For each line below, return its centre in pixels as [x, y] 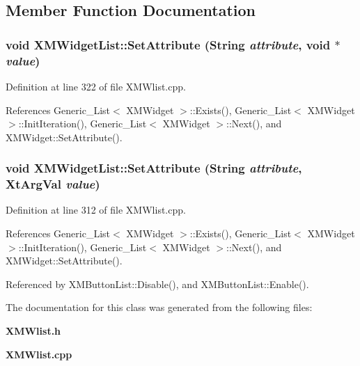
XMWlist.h [33, 331]
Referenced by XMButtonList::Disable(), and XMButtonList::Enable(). [157, 284]
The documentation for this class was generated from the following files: [159, 307]
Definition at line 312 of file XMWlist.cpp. [96, 210]
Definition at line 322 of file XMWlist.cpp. [96, 86]
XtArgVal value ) [53, 184]
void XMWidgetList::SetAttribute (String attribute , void [168, 44]
